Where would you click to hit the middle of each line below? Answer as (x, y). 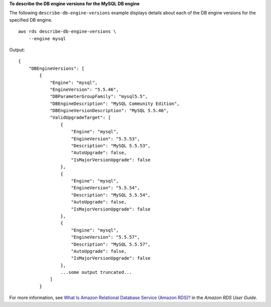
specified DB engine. (31, 20)
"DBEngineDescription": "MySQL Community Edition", (115, 104)
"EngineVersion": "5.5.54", (105, 188)
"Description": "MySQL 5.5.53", (111, 146)
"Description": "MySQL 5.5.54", (111, 195)
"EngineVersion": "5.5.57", (105, 237)
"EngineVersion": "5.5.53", (105, 139)
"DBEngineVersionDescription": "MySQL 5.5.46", (109, 111)
